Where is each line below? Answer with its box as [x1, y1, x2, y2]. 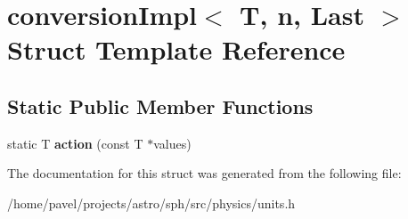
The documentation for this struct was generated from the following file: [7, 164, 402, 182]
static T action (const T [7, 134, 143, 152]
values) [153, 134, 192, 152]
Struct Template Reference [7, 31, 346, 68]
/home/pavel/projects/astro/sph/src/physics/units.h [7, 193, 296, 212]
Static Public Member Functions [7, 92, 314, 119]
